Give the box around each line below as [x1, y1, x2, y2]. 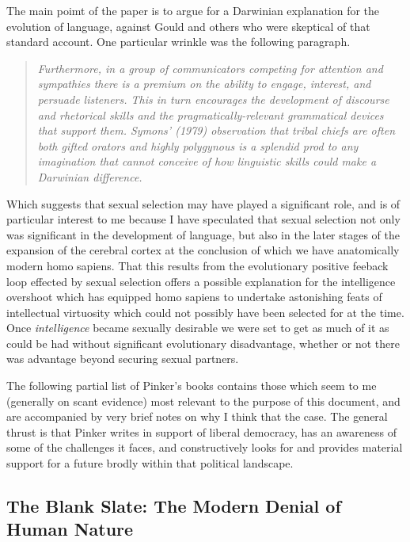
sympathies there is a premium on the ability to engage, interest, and [37, 75, 371, 92]
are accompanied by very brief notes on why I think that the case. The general [6, 408, 388, 425]
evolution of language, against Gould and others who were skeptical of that [6, 17, 370, 34]
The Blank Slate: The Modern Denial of [6, 494, 341, 518]
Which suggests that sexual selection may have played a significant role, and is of [6, 195, 401, 212]
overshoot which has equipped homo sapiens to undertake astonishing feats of [6, 288, 382, 305]
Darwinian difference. [37, 168, 142, 185]
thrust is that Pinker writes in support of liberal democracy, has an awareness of [6, 423, 397, 440]
